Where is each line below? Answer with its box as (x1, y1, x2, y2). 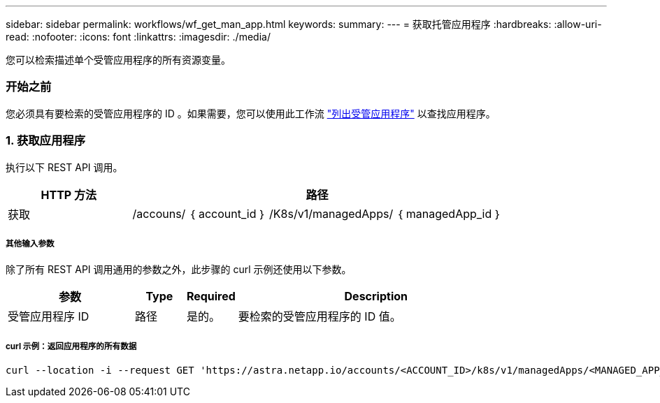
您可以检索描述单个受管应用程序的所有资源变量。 (6, 54, 231, 66)
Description (344, 289, 408, 304)
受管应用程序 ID (8, 309, 89, 324)
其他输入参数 (6, 238, 55, 249)
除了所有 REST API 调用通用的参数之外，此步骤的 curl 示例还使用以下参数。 (6, 263, 352, 276)
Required (186, 289, 236, 304)
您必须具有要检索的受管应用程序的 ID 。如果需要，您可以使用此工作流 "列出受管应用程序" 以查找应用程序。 (6, 107, 496, 119)
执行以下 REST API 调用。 (6, 161, 123, 173)
